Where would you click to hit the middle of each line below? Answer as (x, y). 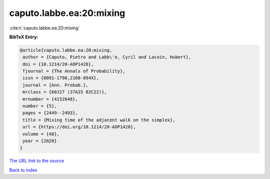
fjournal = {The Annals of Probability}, (74, 71)
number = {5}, (40, 106)
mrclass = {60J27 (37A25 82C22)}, (65, 92)
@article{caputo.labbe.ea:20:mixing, (66, 50)
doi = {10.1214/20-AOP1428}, (58, 64)
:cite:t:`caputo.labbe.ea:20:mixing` (44, 28)
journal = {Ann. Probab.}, (55, 85)
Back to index (23, 170)
